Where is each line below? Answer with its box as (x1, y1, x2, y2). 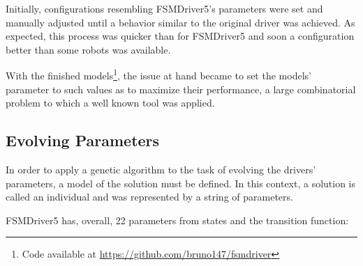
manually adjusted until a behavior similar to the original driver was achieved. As (6, 15, 355, 29)
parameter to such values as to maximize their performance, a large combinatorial (6, 81, 356, 96)
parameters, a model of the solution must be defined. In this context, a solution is (6, 175, 356, 190)
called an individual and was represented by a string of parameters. (6, 189, 293, 204)
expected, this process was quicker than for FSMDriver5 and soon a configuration (6, 29, 355, 43)
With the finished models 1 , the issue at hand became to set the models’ (6, 66, 311, 83)
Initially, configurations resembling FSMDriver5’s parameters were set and (6, 1, 323, 15)
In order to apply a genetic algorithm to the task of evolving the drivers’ (6, 162, 316, 177)
